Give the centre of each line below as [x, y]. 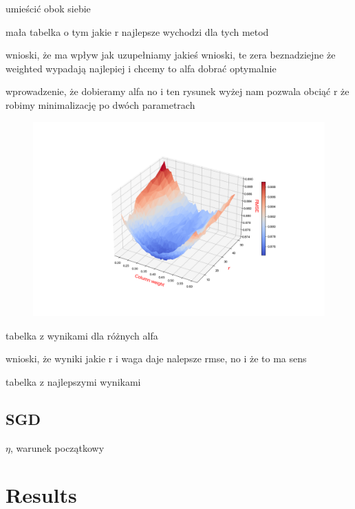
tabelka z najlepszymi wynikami [73, 381]
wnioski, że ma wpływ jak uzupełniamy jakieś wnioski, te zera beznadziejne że [171, 55]
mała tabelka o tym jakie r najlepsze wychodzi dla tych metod [137, 31]
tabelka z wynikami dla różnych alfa [82, 335]
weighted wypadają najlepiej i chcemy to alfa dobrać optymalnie [141, 68]
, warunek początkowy [57, 447]
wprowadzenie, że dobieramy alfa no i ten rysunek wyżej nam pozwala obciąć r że [177, 91]
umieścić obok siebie [48, 8]
